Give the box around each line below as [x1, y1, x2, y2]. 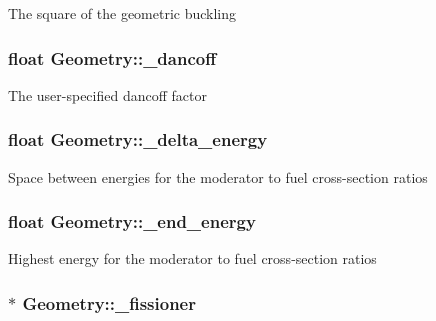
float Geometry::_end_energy [8, 209, 256, 234]
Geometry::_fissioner [22, 290, 196, 315]
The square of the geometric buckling [8, 3, 237, 23]
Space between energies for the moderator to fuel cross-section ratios [8, 166, 428, 187]
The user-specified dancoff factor [8, 84, 207, 105]
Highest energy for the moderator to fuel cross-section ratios [8, 248, 377, 269]
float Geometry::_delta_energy [8, 127, 268, 152]
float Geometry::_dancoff [8, 45, 217, 70]
